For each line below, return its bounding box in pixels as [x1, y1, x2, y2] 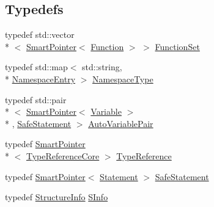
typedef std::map [5, 60, 68, 73]
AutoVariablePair [88, 117, 153, 129]
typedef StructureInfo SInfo [5, 191, 108, 203]
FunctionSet [155, 40, 200, 53]
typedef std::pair [5, 93, 67, 106]
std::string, [82, 60, 122, 73]
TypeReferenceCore [26, 149, 100, 162]
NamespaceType [92, 72, 153, 85]
